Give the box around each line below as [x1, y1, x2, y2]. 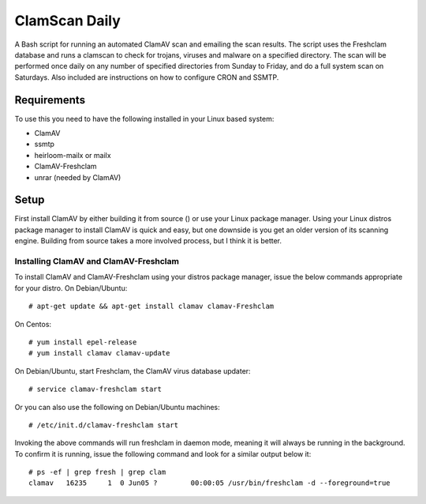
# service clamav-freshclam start [28, 385, 162, 394]
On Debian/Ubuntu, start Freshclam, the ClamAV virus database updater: [14, 366, 252, 375]
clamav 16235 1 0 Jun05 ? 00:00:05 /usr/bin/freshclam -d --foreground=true [28, 479, 390, 487]
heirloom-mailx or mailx [34, 150, 111, 160]
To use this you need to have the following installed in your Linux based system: [14, 114, 275, 123]
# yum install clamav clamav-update [28, 348, 170, 358]
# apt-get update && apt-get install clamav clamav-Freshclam [28, 302, 275, 311]
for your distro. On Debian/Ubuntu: [14, 283, 128, 292]
